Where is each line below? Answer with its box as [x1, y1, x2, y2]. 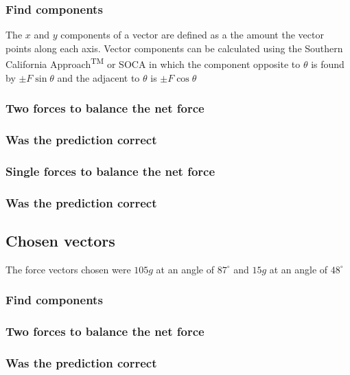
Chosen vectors [5, 230, 115, 251]
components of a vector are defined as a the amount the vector [60, 27, 324, 42]
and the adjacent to [57, 70, 140, 84]
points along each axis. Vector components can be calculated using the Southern [5, 41, 343, 55]
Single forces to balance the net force [5, 162, 215, 179]
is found [311, 57, 345, 71]
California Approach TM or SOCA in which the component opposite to [5, 55, 301, 71]
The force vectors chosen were [5, 262, 131, 276]
